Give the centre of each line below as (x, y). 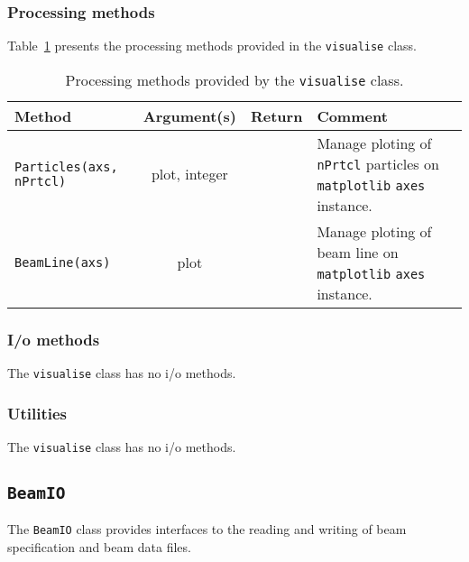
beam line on (358, 252)
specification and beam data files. (99, 547)
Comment (352, 115)
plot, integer (189, 174)
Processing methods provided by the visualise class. (234, 79)
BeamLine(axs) (63, 262)
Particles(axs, (66, 166)
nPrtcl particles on (378, 163)
